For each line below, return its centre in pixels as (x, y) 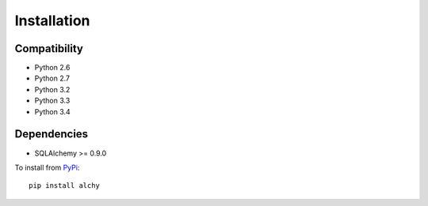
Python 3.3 (52, 101)
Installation (52, 21)
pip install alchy (65, 186)
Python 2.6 (52, 68)
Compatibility (49, 49)
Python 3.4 (52, 111)
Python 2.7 (52, 78)
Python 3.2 (52, 89)
